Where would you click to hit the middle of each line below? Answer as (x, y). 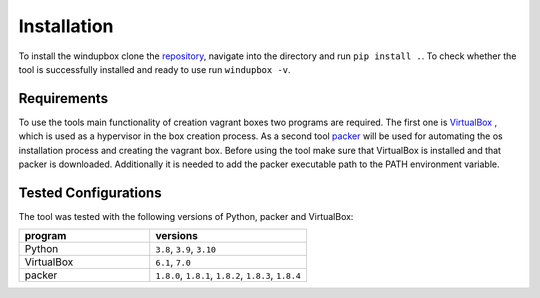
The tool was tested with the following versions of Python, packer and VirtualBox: (186, 216)
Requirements (63, 98)
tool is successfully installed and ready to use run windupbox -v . (154, 69)
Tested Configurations (90, 192)
